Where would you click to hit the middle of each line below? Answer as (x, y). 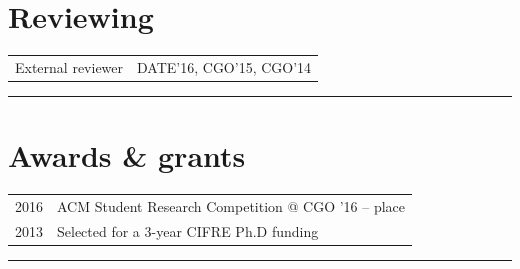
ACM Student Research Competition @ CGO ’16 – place (231, 205)
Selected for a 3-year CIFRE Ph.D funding (188, 230)
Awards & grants (127, 155)
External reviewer (69, 66)
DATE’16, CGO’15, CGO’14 (224, 66)
